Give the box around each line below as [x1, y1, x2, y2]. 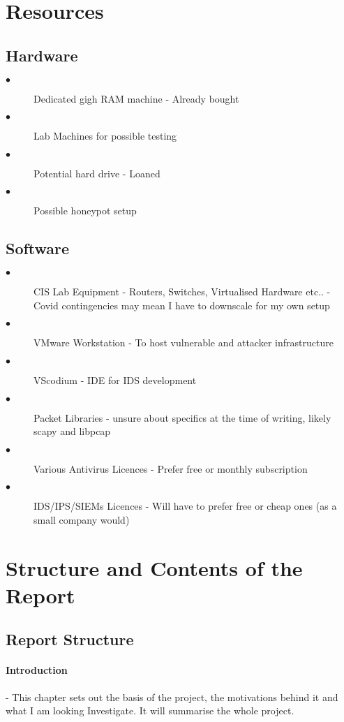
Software [6, 237, 70, 259]
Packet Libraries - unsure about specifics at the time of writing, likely [33, 410, 331, 425]
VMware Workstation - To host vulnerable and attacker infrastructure [33, 335, 334, 350]
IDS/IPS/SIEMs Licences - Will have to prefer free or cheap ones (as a [33, 499, 337, 513]
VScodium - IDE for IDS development [33, 372, 197, 387]
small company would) [33, 512, 130, 526]
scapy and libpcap [33, 424, 111, 439]
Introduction [6, 663, 68, 677]
